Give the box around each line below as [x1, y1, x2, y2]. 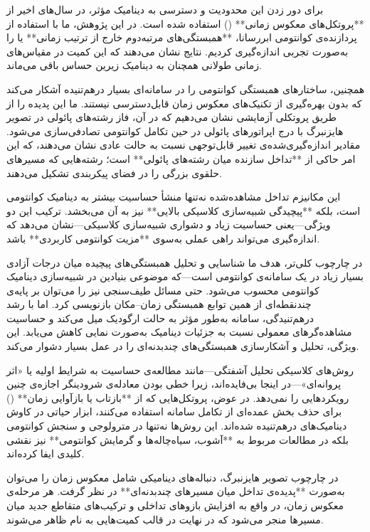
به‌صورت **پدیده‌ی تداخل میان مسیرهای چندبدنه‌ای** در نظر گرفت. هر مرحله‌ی [6, 484, 345, 499]
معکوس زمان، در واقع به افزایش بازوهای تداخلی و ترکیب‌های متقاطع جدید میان [6, 498, 344, 512]
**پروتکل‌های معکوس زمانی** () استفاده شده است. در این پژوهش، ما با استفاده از [6, 16, 364, 31]
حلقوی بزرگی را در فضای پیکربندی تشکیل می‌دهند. [6, 165, 222, 180]
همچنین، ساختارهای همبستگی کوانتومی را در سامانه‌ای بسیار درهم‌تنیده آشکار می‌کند [6, 81, 365, 96]
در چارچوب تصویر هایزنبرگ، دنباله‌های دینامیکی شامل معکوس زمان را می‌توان [6, 469, 339, 484]
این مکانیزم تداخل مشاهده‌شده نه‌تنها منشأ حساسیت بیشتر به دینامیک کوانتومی [6, 189, 341, 204]
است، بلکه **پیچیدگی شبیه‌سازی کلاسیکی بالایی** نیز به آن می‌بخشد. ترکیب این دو [6, 203, 361, 218]
